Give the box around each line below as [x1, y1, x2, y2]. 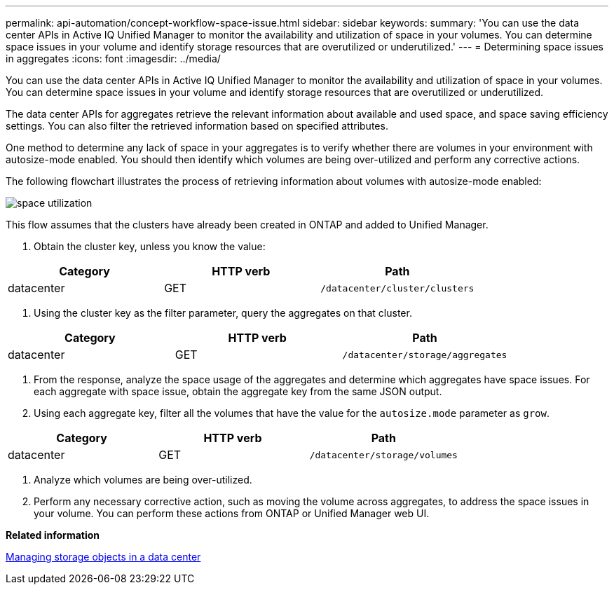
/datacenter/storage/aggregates [342, 349, 507, 360]
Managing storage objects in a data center [6, 551, 201, 563]
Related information [6, 529, 100, 541]
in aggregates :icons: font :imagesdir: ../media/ [6, 53, 221, 64]
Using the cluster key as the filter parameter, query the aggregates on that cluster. [34, 307, 412, 319]
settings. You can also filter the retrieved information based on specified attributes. [6, 120, 388, 132]
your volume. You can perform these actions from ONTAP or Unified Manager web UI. [34, 507, 430, 519]
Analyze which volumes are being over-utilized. [34, 474, 252, 486]
